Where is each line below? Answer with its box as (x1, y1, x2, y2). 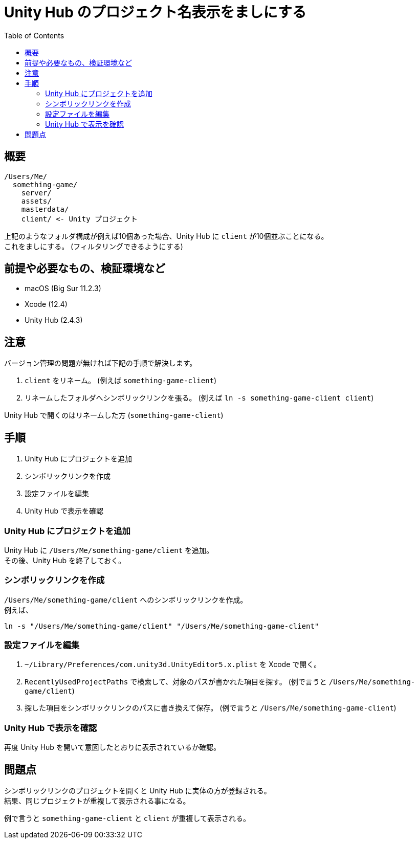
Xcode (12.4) (25, 300, 68, 309)
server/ (21, 188, 52, 197)
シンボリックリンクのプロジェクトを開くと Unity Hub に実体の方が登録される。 (4, 786, 271, 795)
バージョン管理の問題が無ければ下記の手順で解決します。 (4, 359, 197, 368)
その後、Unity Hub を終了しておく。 (4, 556, 126, 565)
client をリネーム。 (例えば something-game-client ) (25, 376, 217, 385)
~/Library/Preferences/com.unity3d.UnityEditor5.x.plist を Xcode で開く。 (25, 660, 321, 669)
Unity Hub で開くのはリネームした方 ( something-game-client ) (4, 411, 224, 420)
